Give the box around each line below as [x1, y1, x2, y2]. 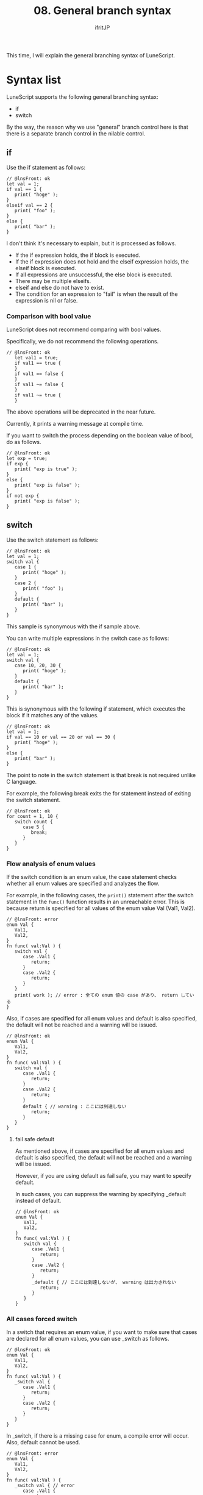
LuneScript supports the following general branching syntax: [6, 93, 158, 101]
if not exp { [6, 492, 40, 499]
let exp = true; [6, 455, 48, 461]
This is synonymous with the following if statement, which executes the [6, 705, 186, 712]
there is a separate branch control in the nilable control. [6, 129, 146, 137]
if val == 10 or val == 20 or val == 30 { [6, 734, 116, 740]
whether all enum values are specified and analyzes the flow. [6, 880, 160, 887]
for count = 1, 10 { [6, 813, 59, 819]
